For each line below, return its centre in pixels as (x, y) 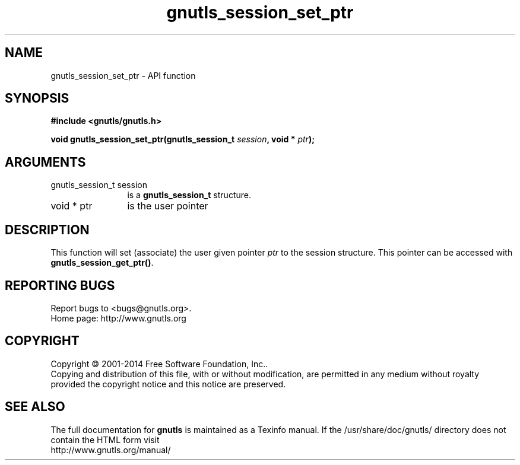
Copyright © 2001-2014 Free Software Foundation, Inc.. (159, 364)
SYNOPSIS (37, 98)
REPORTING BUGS (60, 285)
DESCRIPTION (47, 230)
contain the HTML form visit (105, 439)
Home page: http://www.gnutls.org (118, 318)
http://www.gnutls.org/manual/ (111, 450)
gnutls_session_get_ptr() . (102, 263)
